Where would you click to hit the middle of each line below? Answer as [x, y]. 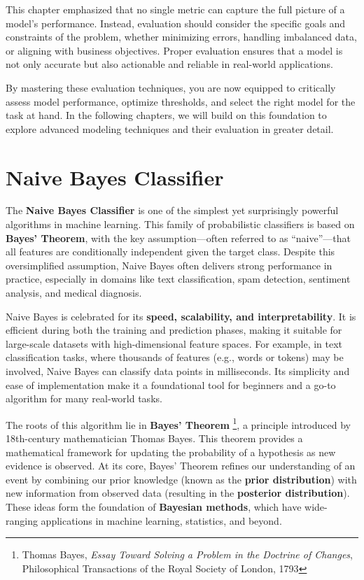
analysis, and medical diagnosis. [74, 293]
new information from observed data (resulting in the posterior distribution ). [178, 493]
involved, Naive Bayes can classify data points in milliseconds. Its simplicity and [178, 371]
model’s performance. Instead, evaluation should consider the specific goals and [176, 23]
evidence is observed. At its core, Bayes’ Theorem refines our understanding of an [181, 466]
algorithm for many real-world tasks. [84, 398]
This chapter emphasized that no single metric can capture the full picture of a [175, 9]
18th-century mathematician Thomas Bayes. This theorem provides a [154, 438]
